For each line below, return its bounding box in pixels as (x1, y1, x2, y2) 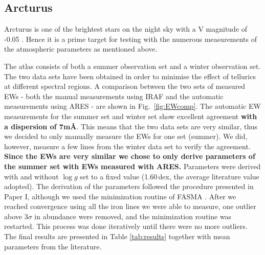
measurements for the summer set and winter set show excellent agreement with (4, 110, 257, 121)
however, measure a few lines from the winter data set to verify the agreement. (4, 141, 251, 151)
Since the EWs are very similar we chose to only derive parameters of (4, 151, 255, 161)
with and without (4, 171, 59, 181)
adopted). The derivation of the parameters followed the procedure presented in (4, 181, 254, 192)
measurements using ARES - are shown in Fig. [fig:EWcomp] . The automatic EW (4, 101, 261, 111)
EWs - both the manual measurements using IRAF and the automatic (4, 90, 224, 101)
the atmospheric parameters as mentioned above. (4, 43, 158, 54)
